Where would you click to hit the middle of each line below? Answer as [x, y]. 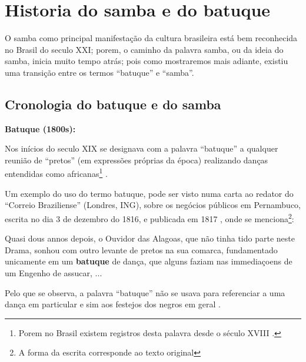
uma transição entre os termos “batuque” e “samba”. [99, 72]
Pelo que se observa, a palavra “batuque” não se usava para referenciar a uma [145, 292]
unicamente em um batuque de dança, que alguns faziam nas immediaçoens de [149, 261]
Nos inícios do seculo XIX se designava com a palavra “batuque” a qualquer [142, 148]
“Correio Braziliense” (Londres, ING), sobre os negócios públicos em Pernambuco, [153, 205]
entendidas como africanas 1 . [56, 173]
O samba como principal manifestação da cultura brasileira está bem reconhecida [151, 38]
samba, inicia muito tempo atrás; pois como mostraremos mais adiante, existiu [147, 61]
